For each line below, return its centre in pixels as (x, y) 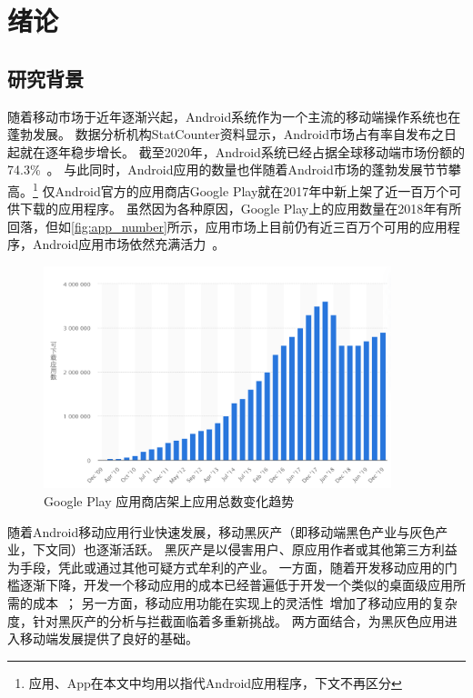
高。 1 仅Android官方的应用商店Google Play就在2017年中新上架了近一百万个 (228, 189)
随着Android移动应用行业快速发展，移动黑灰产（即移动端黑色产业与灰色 (221, 531)
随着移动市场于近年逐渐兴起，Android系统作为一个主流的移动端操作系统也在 (234, 116)
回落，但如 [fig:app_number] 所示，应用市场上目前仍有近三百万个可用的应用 (227, 226)
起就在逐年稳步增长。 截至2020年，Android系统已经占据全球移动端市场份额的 (236, 151)
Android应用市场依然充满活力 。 (129, 244)
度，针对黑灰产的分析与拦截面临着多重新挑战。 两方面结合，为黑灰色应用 (226, 620)
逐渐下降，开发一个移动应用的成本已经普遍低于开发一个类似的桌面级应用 (236, 585)
